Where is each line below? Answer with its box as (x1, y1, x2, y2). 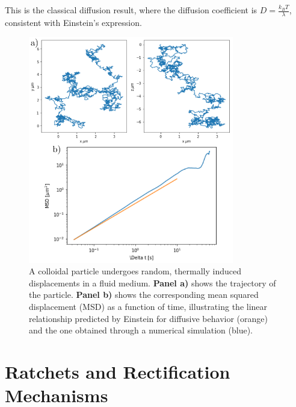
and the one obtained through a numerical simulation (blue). (29, 324, 253, 336)
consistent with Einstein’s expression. (5, 16, 142, 28)
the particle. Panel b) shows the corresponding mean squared (29, 288, 259, 301)
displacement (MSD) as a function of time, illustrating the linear (29, 300, 268, 312)
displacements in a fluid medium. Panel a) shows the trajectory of (29, 276, 276, 289)
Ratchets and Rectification (5, 359, 230, 383)
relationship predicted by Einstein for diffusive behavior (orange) (29, 312, 268, 324)
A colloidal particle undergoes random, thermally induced (29, 265, 241, 277)
